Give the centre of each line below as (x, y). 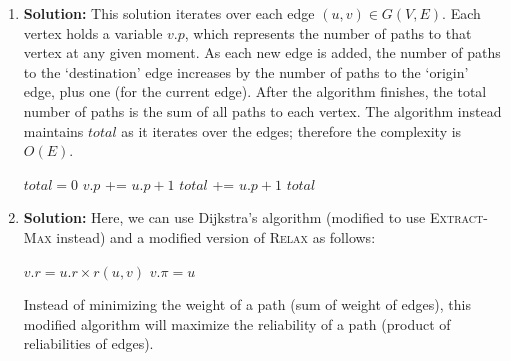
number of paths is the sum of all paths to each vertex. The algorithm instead (262, 110)
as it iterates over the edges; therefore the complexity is (291, 130)
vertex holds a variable (93, 32)
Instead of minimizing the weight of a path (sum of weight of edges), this (247, 304)
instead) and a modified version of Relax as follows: (216, 236)
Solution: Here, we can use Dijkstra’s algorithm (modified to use (224, 217)
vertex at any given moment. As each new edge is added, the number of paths (262, 52)
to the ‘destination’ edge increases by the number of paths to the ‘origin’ (246, 71)
